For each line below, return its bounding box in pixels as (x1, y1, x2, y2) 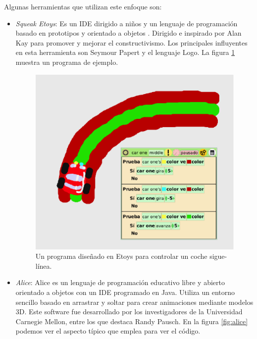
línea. (35, 260, 52, 271)
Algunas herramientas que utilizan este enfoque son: (4, 1, 162, 11)
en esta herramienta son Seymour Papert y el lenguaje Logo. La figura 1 (15, 47, 235, 57)
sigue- (209, 251, 227, 261)
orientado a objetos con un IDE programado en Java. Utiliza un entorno (15, 287, 235, 297)
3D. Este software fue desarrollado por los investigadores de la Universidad (15, 306, 243, 317)
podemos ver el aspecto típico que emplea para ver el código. (15, 326, 201, 336)
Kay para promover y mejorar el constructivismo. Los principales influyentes (15, 37, 248, 48)
